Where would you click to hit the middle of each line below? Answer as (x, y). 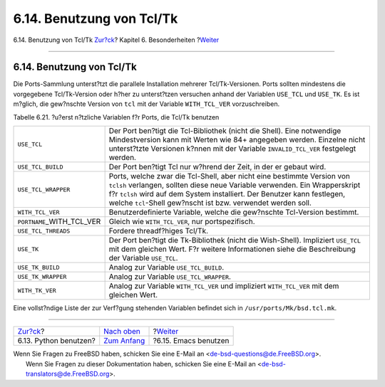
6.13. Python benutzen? (57, 341)
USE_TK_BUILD (38, 267)
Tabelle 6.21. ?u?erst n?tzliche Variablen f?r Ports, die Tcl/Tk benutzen (116, 117)
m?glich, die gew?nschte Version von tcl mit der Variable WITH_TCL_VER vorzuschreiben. (147, 104)
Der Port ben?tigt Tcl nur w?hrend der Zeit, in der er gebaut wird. (217, 167)
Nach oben (122, 332)
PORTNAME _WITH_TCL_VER (59, 222)
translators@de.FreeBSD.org (68, 374)
